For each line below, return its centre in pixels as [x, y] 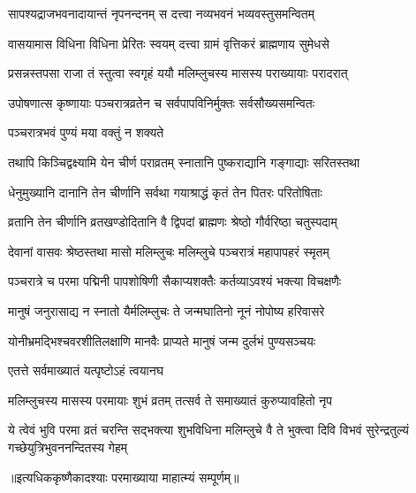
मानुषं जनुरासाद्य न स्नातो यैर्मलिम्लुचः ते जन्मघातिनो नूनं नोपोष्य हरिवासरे [166, 310]
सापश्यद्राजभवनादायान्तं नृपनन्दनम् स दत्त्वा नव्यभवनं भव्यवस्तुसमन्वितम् [161, 13]
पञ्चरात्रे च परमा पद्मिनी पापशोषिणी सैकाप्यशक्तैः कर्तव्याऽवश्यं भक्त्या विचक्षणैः [175, 281]
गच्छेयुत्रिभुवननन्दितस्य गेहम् [68, 447]
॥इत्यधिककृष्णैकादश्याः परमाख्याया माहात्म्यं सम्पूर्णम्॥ [124, 477]
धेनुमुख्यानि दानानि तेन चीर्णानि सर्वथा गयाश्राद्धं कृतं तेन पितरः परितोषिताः [165, 192]
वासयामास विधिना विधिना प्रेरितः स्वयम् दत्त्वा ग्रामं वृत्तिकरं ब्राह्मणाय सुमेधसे [169, 43]
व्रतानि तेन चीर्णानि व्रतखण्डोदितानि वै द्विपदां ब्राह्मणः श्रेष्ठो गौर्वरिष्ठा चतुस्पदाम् [173, 222]
